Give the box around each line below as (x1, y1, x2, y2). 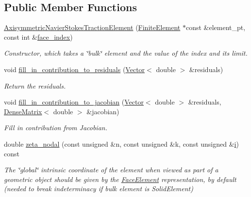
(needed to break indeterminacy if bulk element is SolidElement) (4, 183, 193, 194)
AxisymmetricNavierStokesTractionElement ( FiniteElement (4, 22, 181, 32)
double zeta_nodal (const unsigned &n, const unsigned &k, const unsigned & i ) (4, 138, 239, 149)
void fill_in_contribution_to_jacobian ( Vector (4, 97, 144, 107)
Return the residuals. (4, 80, 66, 91)
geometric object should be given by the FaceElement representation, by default (4, 174, 236, 184)
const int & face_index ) (4, 31, 73, 42)
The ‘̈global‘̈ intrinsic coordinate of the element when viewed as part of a (4, 165, 218, 175)
